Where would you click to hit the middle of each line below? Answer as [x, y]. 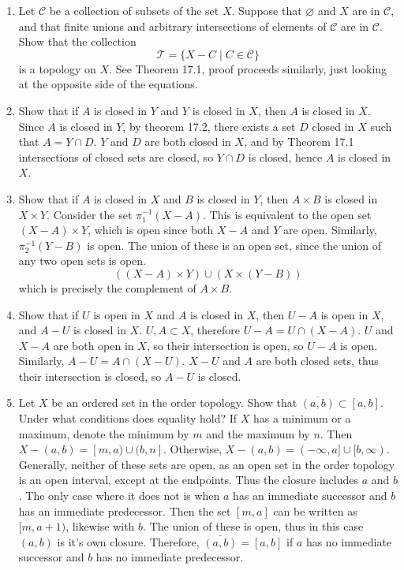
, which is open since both [151, 230]
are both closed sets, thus [317, 361]
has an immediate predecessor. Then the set [125, 510]
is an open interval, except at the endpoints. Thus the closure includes [188, 480]
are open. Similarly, [330, 230]
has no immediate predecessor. [170, 557]
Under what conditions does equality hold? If [128, 418]
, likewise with [100, 526]
